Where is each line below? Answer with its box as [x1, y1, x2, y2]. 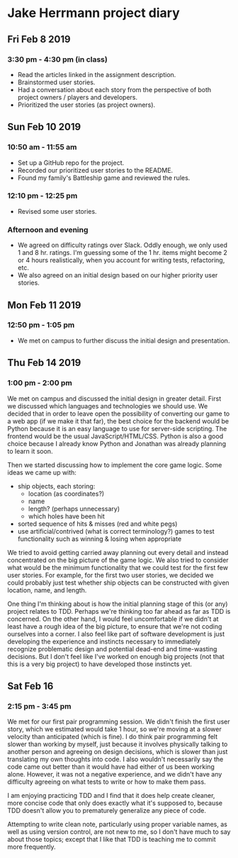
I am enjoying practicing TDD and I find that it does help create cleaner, [7, 791, 215, 800]
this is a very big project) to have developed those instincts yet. [7, 660, 193, 668]
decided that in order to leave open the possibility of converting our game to [7, 409, 230, 418]
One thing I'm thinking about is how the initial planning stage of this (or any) [7, 600, 228, 608]
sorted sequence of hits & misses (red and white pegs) [17, 519, 178, 528]
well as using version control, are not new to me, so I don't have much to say [7, 828, 231, 836]
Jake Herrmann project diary [7, 5, 181, 21]
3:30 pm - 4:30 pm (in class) [7, 55, 108, 64]
